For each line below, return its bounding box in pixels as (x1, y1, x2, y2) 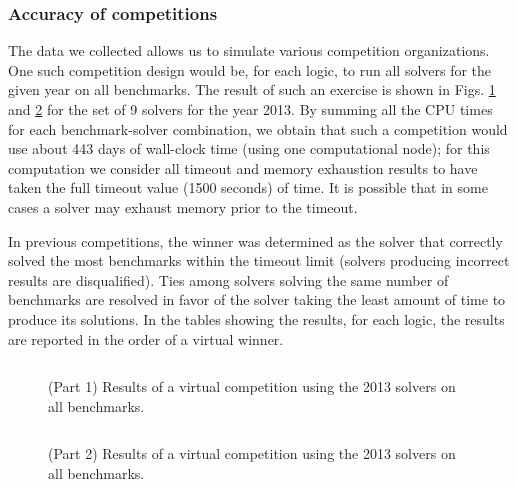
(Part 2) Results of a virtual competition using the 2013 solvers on (48, 443, 456, 464)
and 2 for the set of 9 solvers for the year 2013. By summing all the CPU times (8, 99, 493, 119)
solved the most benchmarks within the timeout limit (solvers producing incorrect (8, 250, 510, 271)
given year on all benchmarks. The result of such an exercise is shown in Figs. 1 (8, 79, 496, 100)
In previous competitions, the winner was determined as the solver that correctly (8, 230, 503, 251)
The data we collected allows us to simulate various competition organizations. (8, 40, 490, 61)
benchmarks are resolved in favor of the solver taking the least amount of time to (8, 289, 506, 310)
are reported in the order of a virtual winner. (8, 328, 284, 349)
